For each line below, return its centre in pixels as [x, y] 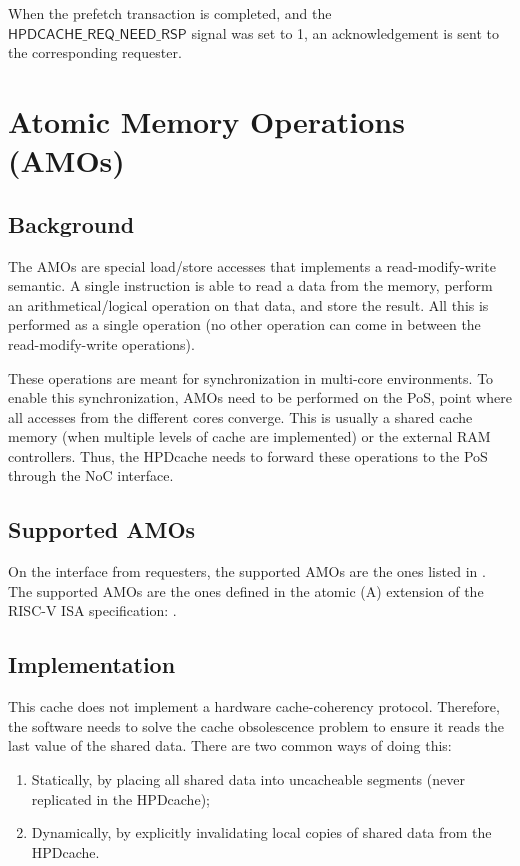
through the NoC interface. [91, 475]
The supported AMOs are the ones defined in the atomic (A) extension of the [246, 590]
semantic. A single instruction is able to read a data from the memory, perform [250, 285]
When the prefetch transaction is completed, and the [170, 13]
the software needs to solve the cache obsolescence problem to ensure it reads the [256, 725]
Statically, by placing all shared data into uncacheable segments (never [248, 779]
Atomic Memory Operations [206, 120]
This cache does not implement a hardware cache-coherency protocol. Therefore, [254, 706]
